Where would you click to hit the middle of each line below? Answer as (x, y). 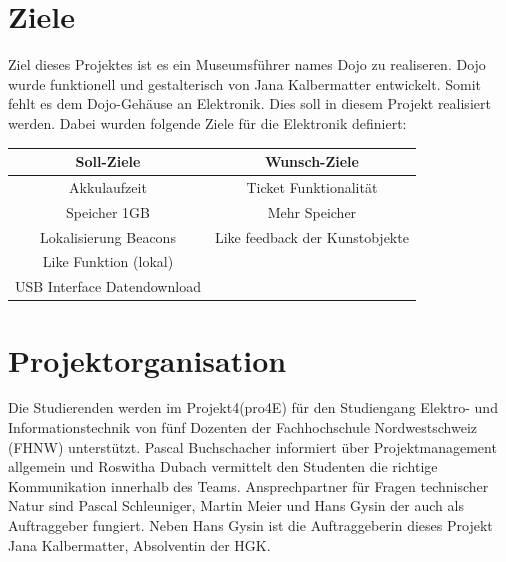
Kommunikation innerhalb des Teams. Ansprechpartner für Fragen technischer (248, 485)
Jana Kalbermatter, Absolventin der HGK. (139, 544)
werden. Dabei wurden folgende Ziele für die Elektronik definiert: (207, 122)
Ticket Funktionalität (312, 186)
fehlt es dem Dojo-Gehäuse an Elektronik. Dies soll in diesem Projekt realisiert (249, 103)
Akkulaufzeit (108, 186)
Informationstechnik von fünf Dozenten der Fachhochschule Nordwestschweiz (243, 427)
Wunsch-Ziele (311, 161)
